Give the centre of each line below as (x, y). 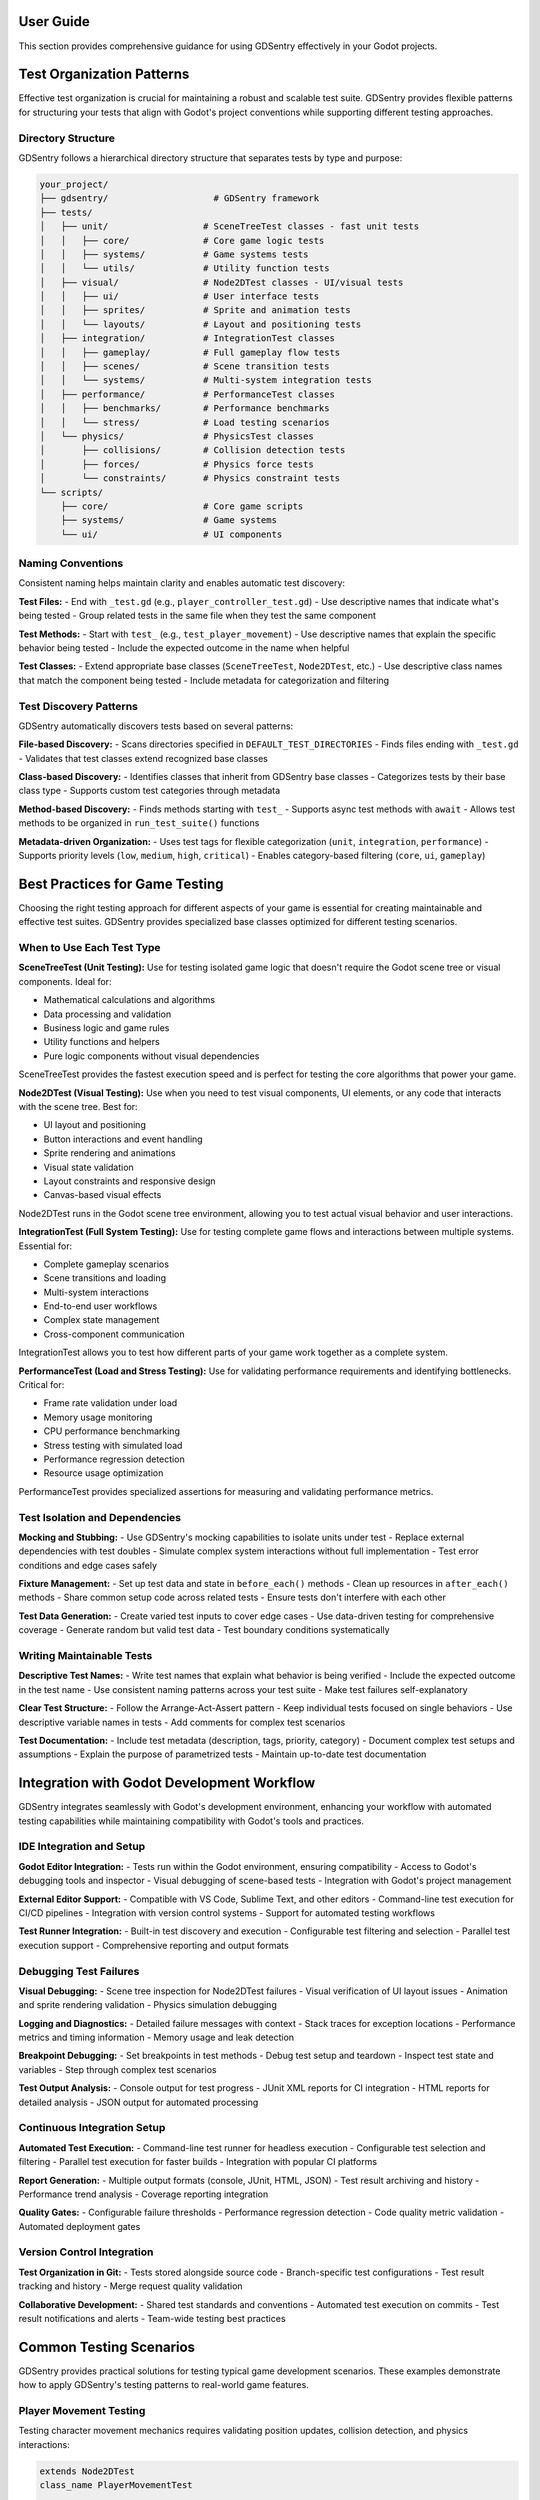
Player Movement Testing (82, 2411)
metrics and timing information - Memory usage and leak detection (156, 2037)
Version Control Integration (86, 2252)
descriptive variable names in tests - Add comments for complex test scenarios (182, 1722)
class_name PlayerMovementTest (116, 2485)
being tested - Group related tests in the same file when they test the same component (197, 616)
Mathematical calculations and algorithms (129, 1000)
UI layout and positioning (95, 1125)
